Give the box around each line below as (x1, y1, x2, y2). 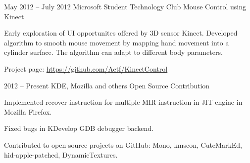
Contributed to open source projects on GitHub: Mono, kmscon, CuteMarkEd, (4, 139, 243, 150)
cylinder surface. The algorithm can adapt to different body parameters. (4, 47, 223, 57)
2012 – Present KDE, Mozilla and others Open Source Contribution (4, 80, 210, 90)
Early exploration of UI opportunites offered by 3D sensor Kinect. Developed (4, 28, 238, 38)
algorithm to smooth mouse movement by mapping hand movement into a (4, 37, 229, 47)
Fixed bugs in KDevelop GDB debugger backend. (4, 123, 154, 133)
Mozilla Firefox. (4, 106, 52, 117)
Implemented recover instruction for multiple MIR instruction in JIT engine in (4, 97, 243, 107)
